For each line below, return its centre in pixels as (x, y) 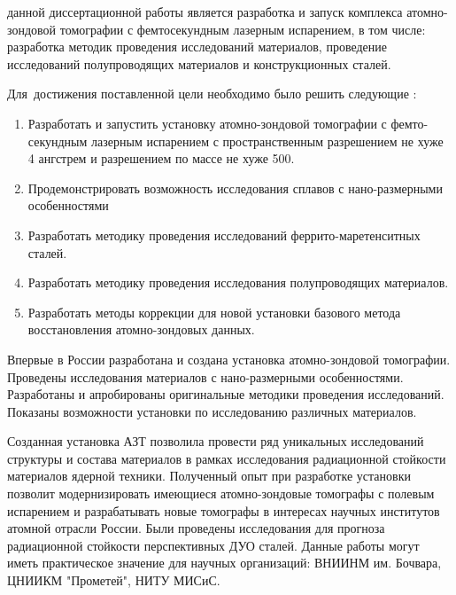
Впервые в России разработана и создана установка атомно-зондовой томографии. (229, 359)
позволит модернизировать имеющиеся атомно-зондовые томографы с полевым (221, 493)
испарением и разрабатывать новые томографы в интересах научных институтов (224, 510)
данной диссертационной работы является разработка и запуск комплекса (205, 12)
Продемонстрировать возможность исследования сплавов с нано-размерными (235, 188)
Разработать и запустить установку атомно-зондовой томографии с (207, 123)
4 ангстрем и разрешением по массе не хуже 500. (161, 158)
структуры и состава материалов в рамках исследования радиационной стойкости (227, 458)
